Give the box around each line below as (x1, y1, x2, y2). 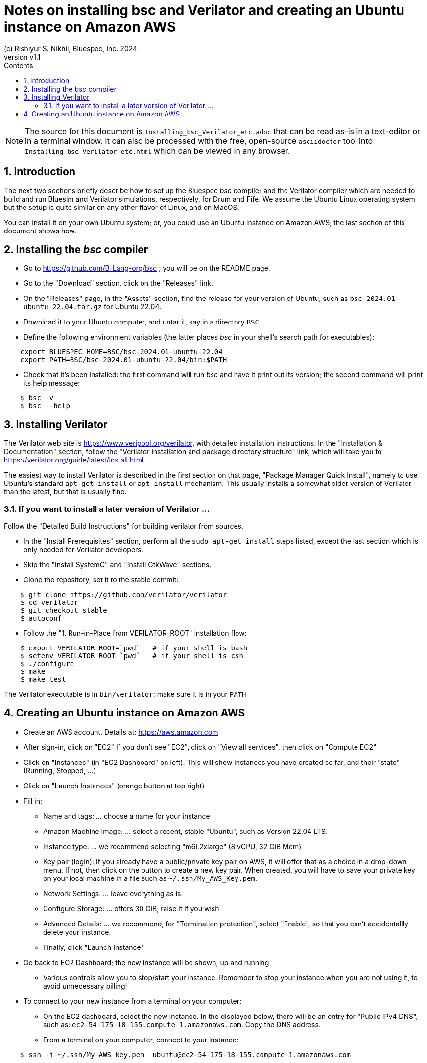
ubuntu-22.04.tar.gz (24, 303, 102, 311)
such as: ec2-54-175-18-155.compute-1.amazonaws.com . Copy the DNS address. (43, 1020, 321, 1029)
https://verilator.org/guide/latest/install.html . (4, 456, 146, 464)
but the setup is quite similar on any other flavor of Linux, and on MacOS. (4, 203, 239, 211)
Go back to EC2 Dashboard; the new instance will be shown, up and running (24, 958, 269, 967)
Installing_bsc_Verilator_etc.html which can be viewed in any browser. (25, 145, 290, 156)
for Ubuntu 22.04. (104, 302, 161, 311)
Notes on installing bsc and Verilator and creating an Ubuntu (4, 2, 405, 19)
